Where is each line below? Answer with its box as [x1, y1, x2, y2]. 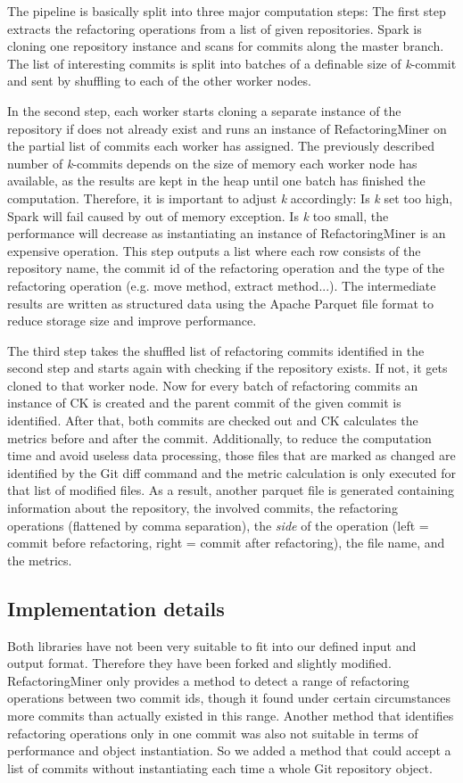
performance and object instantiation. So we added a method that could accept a [7, 741, 451, 760]
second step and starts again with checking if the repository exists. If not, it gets [7, 359, 448, 377]
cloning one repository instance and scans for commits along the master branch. [7, 37, 444, 55]
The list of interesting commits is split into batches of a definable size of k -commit [7, 54, 457, 72]
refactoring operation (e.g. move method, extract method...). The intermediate [7, 276, 436, 294]
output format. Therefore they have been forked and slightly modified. [7, 654, 392, 672]
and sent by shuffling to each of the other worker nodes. [7, 71, 311, 90]
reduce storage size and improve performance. [7, 311, 257, 330]
